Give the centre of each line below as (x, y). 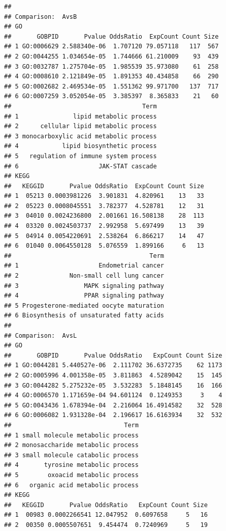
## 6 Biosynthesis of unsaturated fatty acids (84, 316)
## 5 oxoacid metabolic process (71, 475)
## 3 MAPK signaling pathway (84, 286)
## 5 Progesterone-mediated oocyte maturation (84, 305)
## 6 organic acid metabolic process (71, 485)
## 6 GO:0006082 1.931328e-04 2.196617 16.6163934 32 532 (113, 415)
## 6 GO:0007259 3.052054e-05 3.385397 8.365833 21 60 (111, 96)
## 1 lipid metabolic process (80, 116)
